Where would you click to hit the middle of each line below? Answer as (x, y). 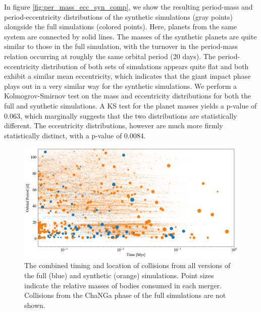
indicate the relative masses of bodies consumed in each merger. (123, 285)
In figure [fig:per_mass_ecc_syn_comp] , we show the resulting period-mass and (128, 7)
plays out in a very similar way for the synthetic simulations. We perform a (121, 86)
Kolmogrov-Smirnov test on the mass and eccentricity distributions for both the (128, 96)
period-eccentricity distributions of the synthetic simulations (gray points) (118, 16)
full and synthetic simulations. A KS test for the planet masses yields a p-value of (130, 105)
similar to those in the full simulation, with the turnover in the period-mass (121, 46)
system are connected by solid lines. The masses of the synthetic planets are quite (130, 36)
